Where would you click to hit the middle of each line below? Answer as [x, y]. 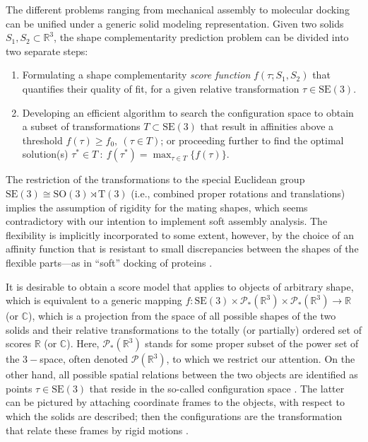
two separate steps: [47, 51]
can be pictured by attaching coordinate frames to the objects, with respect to [175, 402]
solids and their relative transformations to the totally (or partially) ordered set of [184, 329]
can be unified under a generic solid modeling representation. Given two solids [175, 23]
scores [18, 343]
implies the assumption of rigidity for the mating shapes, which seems [157, 207]
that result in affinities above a [267, 126]
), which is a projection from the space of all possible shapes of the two [182, 316]
